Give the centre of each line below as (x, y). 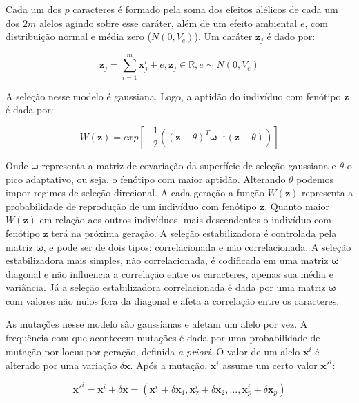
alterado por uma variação (61, 365)
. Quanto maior (297, 206)
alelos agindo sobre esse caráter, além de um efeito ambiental (168, 22)
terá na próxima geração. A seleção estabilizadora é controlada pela (194, 233)
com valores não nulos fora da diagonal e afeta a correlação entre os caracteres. (173, 300)
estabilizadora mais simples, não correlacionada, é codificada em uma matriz (167, 260)
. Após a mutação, (169, 365)
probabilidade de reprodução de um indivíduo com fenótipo (131, 206)
